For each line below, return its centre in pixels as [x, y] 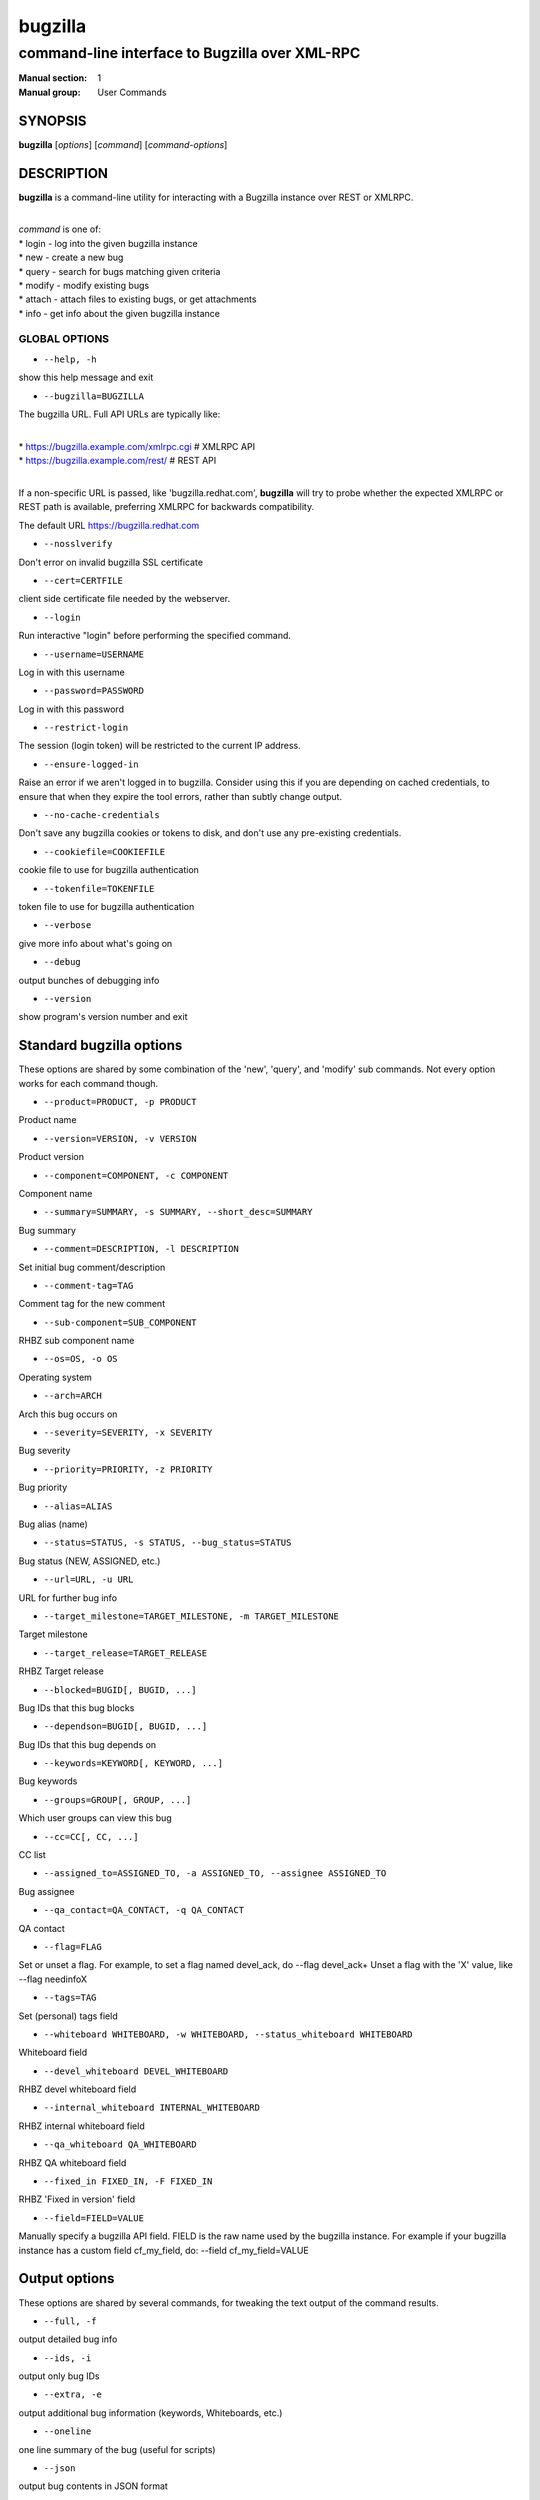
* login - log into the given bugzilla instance [108, 243]
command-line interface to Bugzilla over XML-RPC [189, 53]
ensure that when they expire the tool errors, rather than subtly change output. [180, 796]
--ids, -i [67, 2358]
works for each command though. [88, 1083]
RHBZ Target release [61, 1671]
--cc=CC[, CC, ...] [91, 1836]
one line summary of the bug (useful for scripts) [117, 2449]
